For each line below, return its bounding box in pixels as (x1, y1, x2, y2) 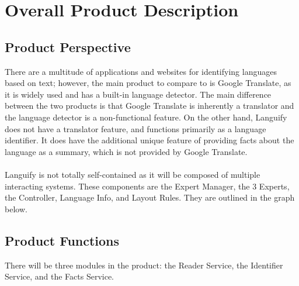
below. (5, 202, 27, 215)
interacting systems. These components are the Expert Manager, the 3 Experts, (5, 180, 290, 192)
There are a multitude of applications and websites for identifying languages (5, 65, 277, 77)
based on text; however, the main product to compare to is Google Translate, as (5, 77, 291, 89)
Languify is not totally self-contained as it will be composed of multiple (5, 168, 260, 180)
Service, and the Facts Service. (5, 270, 114, 282)
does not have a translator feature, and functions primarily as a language (5, 122, 266, 135)
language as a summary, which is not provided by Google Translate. (5, 145, 248, 157)
